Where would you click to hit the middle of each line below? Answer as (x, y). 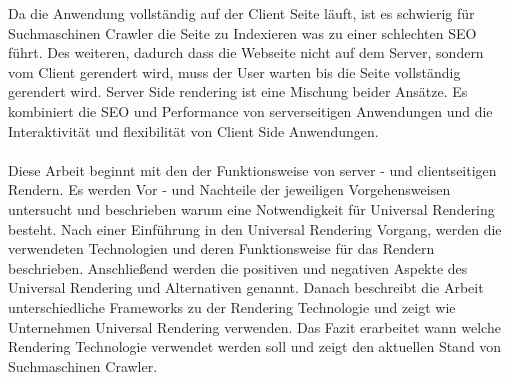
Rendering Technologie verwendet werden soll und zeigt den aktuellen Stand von (255, 346)
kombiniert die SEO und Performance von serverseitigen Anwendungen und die (250, 110)
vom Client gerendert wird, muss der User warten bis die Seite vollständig (234, 71)
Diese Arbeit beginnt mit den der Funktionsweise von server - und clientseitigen (252, 169)
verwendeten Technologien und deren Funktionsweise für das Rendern (221, 248)
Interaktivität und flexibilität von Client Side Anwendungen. (193, 130)
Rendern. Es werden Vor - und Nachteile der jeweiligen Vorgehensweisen (229, 189)
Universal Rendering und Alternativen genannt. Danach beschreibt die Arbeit (246, 287)
